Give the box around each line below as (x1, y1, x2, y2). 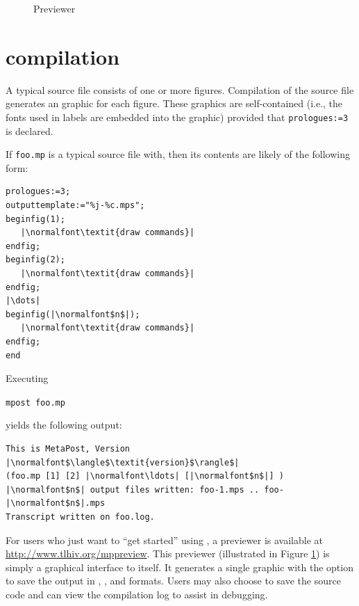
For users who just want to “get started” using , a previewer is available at (6, 532, 323, 547)
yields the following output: (6, 417, 122, 432)
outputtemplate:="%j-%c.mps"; (6, 200, 145, 210)
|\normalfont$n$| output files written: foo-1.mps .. (6, 484, 260, 495)
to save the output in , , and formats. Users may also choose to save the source (6, 573, 341, 588)
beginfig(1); (6, 214, 65, 224)
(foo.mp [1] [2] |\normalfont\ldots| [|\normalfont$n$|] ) (6, 471, 284, 481)
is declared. (6, 123, 53, 138)
